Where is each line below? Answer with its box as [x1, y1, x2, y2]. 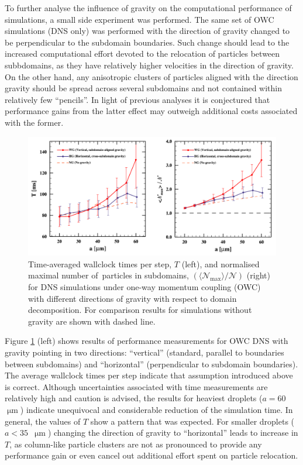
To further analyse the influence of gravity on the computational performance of [5, 2, 292, 13]
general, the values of [5, 415, 81, 427]
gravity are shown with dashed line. [28, 315, 156, 327]
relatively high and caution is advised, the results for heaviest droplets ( [5, 392, 263, 404]
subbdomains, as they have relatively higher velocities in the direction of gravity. [5, 58, 294, 71]
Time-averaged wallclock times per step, [28, 257, 172, 270]
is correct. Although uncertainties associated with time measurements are [5, 380, 268, 392]
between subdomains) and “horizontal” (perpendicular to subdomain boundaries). [5, 357, 298, 370]
